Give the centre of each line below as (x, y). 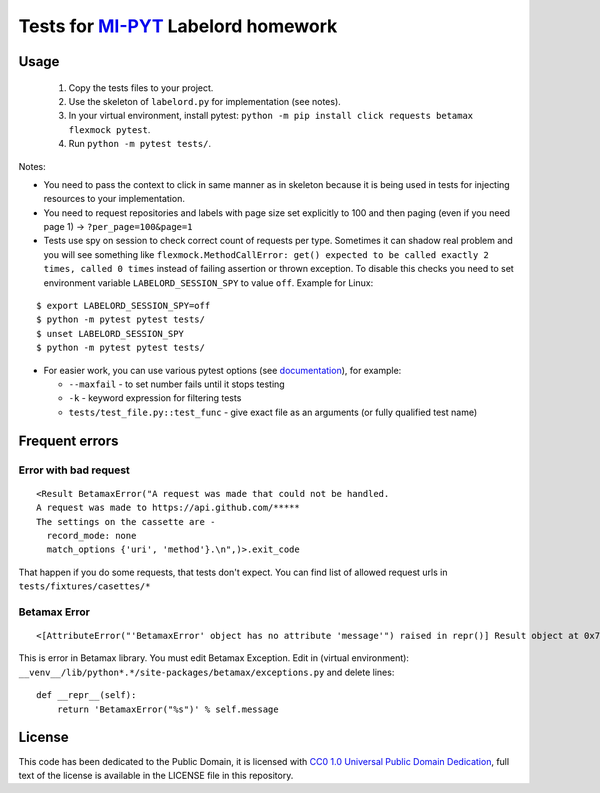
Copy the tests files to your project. (141, 87)
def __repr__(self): (86, 695)
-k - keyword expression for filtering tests (155, 398)
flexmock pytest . (109, 129)
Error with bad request (74, 470)
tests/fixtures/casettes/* (84, 586)
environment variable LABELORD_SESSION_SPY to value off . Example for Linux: (208, 282)
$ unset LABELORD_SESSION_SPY (110, 333)
